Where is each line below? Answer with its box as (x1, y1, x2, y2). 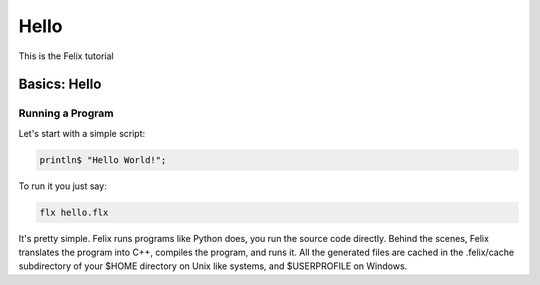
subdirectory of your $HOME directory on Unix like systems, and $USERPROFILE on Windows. (18, 260, 408, 272)
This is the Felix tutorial (18, 50, 114, 62)
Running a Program (18, 106, 114, 120)
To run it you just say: (18, 180, 107, 192)
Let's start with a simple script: (18, 127, 146, 139)
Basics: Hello (18, 76, 102, 93)
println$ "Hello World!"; (39, 154, 167, 165)
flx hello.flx (39, 206, 109, 218)
